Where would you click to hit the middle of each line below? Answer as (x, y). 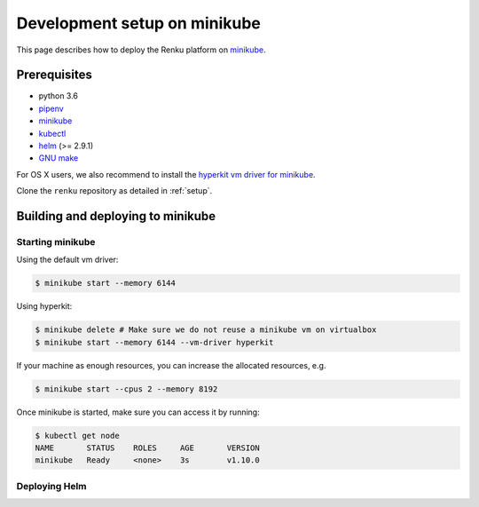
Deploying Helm (52, 486)
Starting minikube (56, 242)
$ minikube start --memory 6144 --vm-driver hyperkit (154, 342)
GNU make (59, 158)
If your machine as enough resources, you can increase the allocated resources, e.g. (171, 365)
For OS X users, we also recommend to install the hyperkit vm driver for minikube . (166, 174)
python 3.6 (59, 96)
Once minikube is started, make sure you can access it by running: (138, 412)
